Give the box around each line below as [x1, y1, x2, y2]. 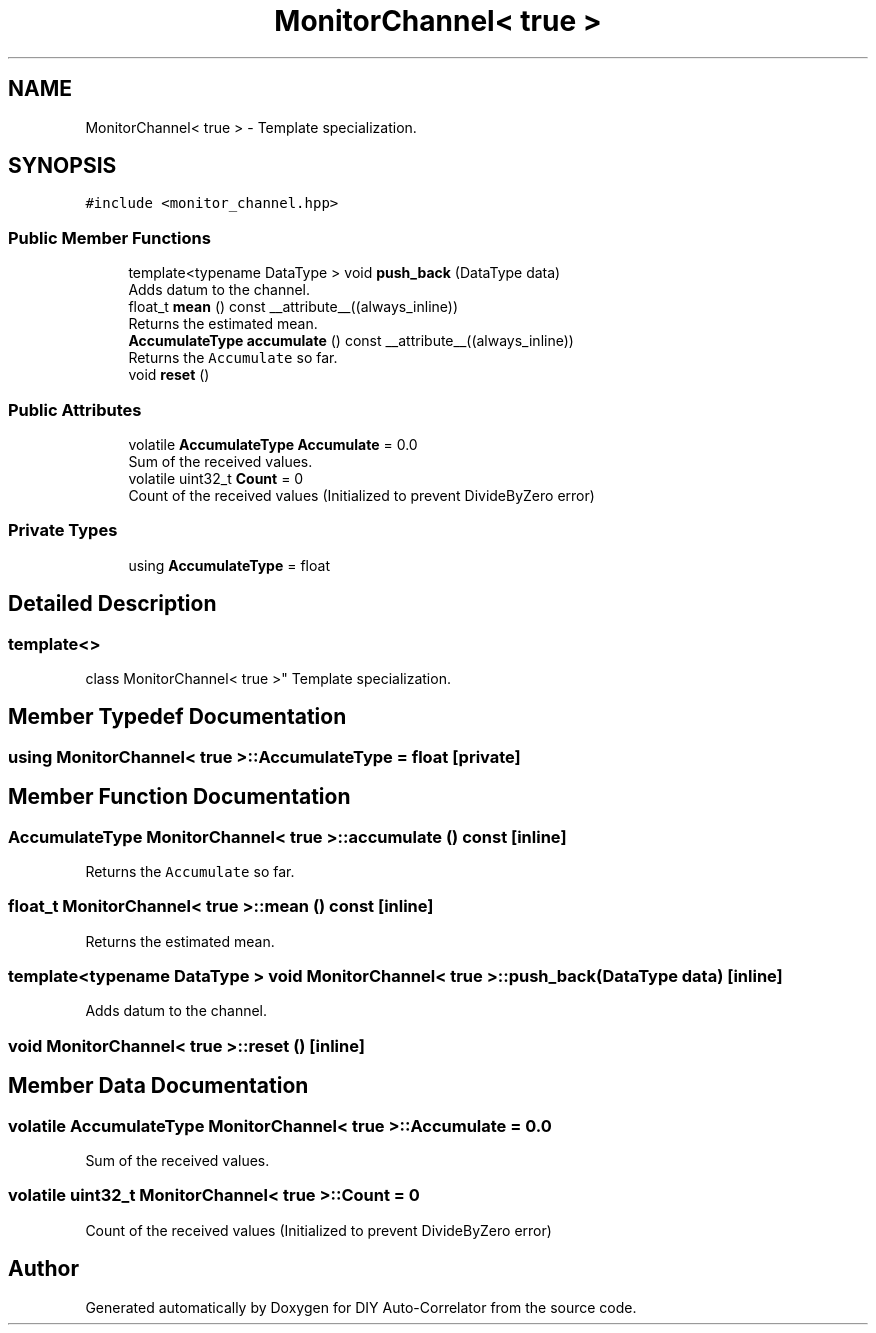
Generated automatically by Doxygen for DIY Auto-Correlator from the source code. [85, 1298, 637, 1316]
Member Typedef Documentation [8, 704, 347, 730]
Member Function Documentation [8, 784, 351, 810]
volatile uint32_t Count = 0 [128, 469, 304, 487]
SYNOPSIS [8, 153, 117, 179]
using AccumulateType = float [128, 556, 330, 574]
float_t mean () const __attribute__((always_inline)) [128, 298, 459, 316]
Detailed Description [8, 591, 217, 617]
